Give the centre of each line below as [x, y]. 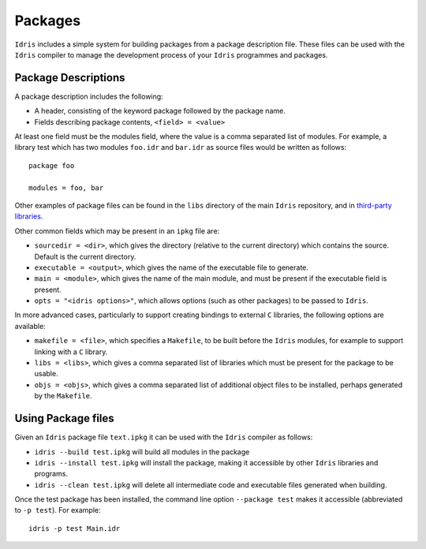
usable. [46, 374]
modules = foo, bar [66, 188]
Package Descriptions [70, 78]
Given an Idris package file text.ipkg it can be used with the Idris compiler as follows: [164, 437]
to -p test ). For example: [58, 510]
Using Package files [64, 418]
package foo [52, 165]
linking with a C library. [71, 352]
